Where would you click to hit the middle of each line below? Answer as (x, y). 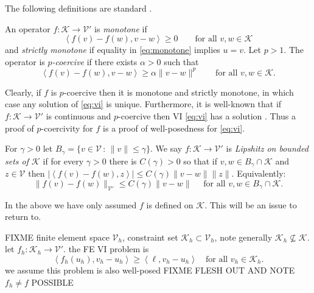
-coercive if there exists (95, 61)
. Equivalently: (259, 173)
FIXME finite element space (57, 237)
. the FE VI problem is (106, 249)
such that (181, 61)
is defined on (170, 204)
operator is (25, 61)
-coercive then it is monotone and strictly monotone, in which (179, 92)
